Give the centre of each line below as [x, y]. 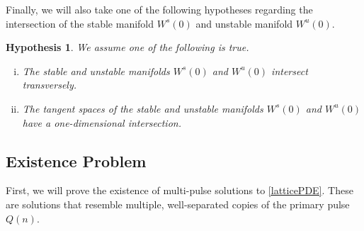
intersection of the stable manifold [80, 23]
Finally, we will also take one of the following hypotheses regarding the [159, 9]
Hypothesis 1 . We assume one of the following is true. [127, 47]
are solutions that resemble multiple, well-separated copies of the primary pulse [178, 204]
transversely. [50, 85]
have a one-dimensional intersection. [102, 122]
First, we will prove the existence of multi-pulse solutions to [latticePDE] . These [180, 190]
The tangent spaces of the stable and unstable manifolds [143, 108]
